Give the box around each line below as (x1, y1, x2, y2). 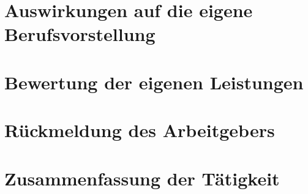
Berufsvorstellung (4, 21, 156, 47)
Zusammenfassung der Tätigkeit (4, 165, 280, 190)
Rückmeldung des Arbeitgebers (4, 118, 275, 143)
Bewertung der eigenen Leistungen (4, 69, 304, 94)
